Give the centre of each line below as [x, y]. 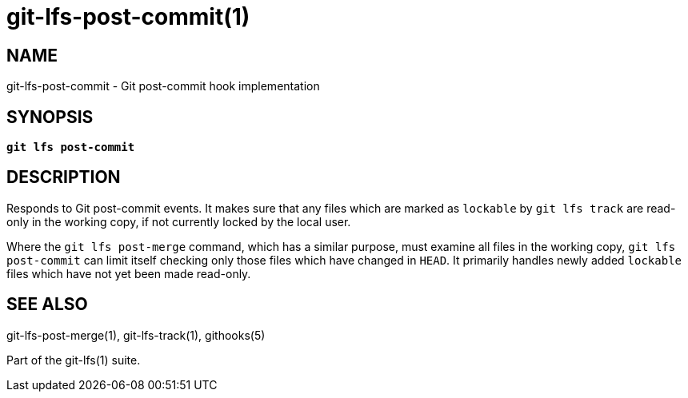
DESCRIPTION [64, 177]
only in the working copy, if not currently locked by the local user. [179, 221]
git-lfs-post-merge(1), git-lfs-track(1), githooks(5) [136, 335]
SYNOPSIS [50, 117]
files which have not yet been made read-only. [129, 273]
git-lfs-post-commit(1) [128, 17]
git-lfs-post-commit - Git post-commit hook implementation [163, 86]
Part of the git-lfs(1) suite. [74, 360]
